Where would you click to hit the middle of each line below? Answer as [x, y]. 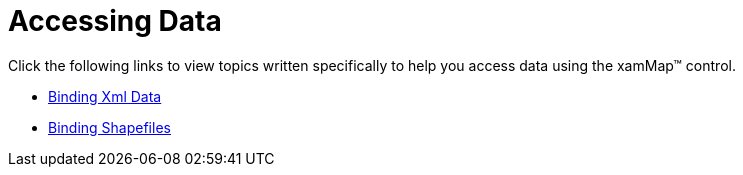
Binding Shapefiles [109, 127]
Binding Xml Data [105, 96]
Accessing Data [115, 21]
